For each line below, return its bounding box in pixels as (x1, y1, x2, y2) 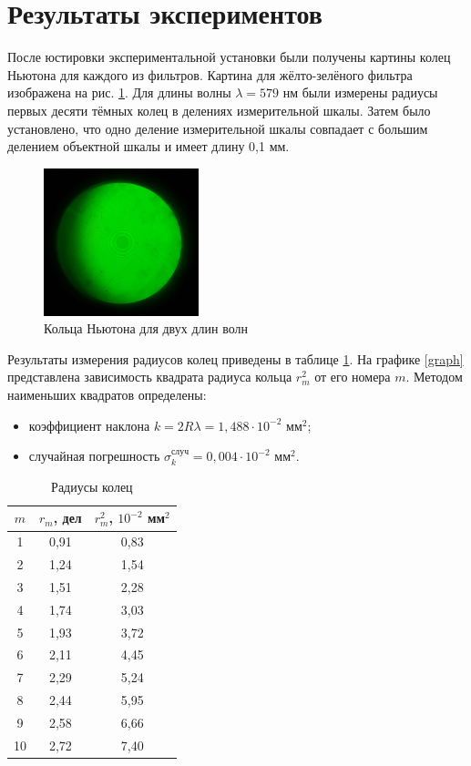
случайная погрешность (28, 446, 160, 465)
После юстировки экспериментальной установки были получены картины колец (7, 47, 451, 66)
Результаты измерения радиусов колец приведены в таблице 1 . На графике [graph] (7, 349, 464, 368)
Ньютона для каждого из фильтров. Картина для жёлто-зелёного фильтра (7, 65, 413, 84)
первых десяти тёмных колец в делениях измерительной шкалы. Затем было (7, 100, 431, 119)
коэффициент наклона (28, 415, 150, 434)
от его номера (314, 367, 391, 386)
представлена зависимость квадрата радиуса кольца (7, 367, 292, 386)
